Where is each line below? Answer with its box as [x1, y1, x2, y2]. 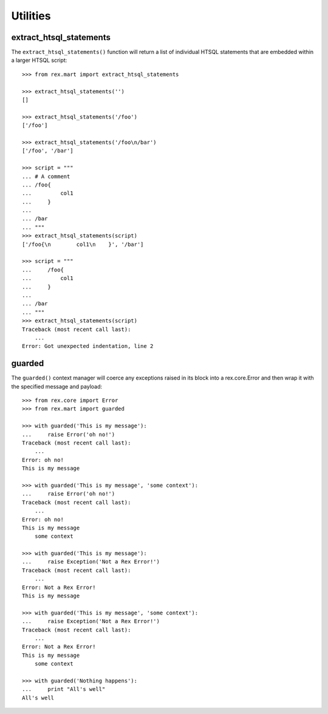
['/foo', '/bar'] [22, 148, 73, 154]
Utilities [11, 9, 51, 22]
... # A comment [22, 173, 70, 180]
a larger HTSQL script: [11, 56, 67, 64]
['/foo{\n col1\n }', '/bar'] [22, 240, 144, 248]
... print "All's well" [22, 686, 106, 693]
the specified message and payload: [11, 382, 103, 390]
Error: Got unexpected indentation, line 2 [22, 343, 154, 350]
